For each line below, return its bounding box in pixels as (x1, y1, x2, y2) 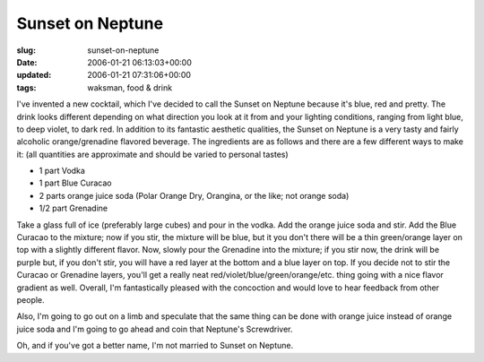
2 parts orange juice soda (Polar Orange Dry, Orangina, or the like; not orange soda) (39, 190, 350, 201)
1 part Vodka (39, 166, 85, 177)
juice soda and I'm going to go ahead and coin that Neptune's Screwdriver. (16, 323, 293, 334)
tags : (16, 82, 37, 93)
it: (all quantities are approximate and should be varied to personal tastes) (16, 149, 289, 159)
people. (16, 294, 45, 305)
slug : (16, 45, 36, 56)
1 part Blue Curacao (39, 177, 112, 188)
